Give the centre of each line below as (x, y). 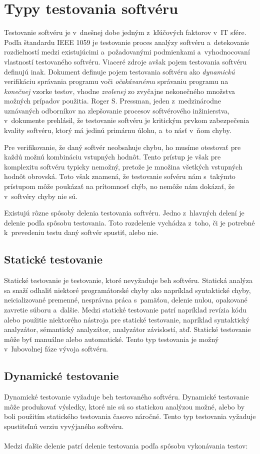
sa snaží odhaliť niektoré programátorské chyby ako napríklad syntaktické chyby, (127, 290)
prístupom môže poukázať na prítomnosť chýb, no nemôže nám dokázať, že (119, 186)
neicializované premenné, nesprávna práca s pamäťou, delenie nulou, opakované (126, 300)
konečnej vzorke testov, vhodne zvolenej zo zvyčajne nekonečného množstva (120, 91)
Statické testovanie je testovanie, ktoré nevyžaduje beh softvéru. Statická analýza (128, 280)
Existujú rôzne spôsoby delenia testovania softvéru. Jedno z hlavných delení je (124, 213)
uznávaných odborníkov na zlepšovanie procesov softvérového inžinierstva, (117, 110)
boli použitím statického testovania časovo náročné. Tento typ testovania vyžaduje (130, 416)
